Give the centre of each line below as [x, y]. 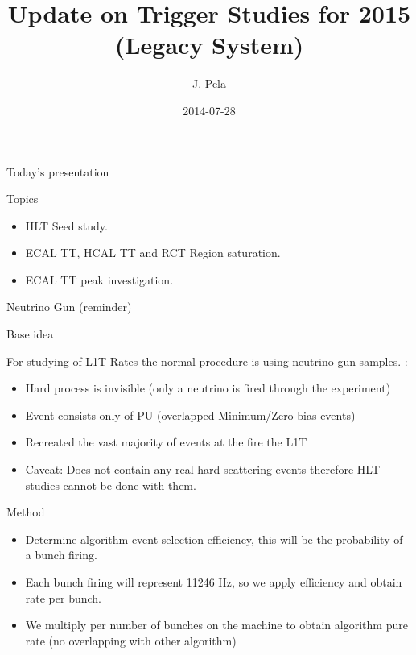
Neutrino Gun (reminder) [69, 307]
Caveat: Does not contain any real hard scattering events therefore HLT [203, 469]
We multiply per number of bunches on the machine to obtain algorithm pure [216, 625]
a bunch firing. [61, 555]
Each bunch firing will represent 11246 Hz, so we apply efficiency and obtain [214, 582]
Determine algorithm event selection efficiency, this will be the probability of [214, 539]
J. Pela [209, 83]
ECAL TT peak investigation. [99, 279]
